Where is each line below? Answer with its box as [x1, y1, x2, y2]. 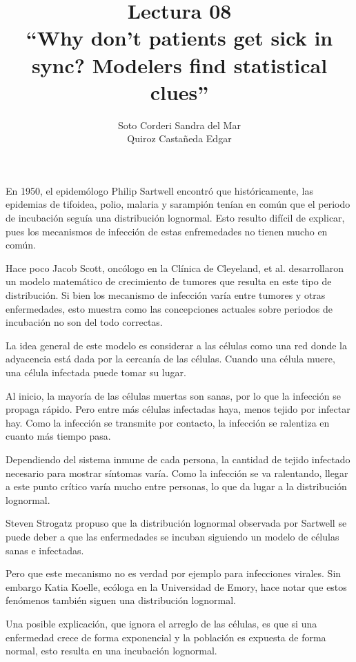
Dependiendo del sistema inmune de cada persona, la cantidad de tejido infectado [6, 451, 350, 466]
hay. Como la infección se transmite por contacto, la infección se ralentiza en [6, 415, 330, 429]
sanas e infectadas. [6, 543, 84, 557]
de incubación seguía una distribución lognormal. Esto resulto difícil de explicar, [6, 211, 345, 225]
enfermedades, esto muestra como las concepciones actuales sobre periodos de [6, 301, 333, 315]
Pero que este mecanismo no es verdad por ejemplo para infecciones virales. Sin [6, 566, 342, 581]
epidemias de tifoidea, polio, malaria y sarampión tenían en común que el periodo [6, 197, 350, 211]
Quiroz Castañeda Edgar [127, 131, 232, 146]
